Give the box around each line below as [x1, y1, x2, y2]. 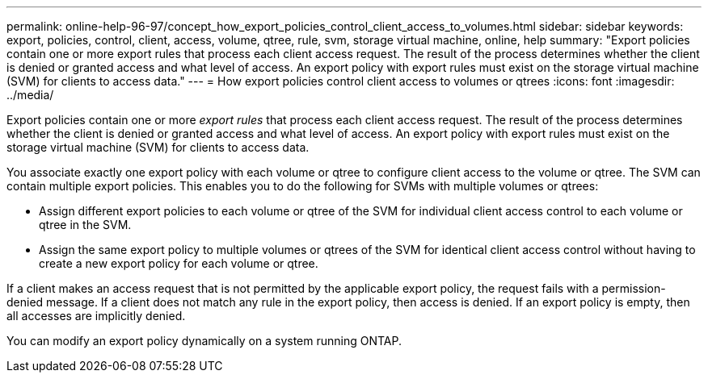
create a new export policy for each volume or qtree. [39, 256, 318, 270]
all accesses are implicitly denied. [6, 309, 186, 323]
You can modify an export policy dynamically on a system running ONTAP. [6, 334, 402, 348]
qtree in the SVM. [39, 218, 132, 231]
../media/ [6, 88, 54, 102]
